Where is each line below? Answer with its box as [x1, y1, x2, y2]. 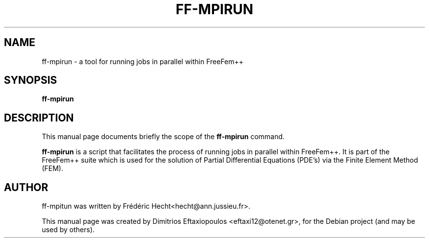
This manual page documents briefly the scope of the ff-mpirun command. [42, 132, 285, 141]
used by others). [42, 225, 95, 234]
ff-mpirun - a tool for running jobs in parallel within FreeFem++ [42, 57, 244, 66]
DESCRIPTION [4, 111, 74, 124]
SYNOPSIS [4, 74, 57, 87]
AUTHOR [4, 181, 48, 194]
